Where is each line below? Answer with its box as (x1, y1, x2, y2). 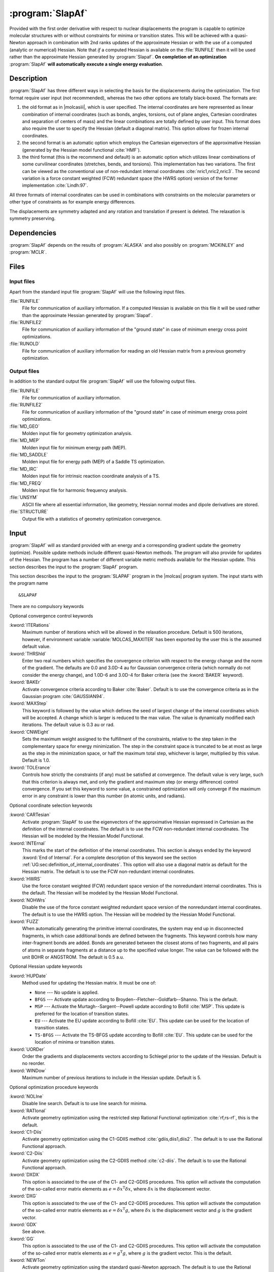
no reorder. (22, 1060, 46, 1066)
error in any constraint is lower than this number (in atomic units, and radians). (22, 793, 186, 799)
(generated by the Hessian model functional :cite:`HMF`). (22, 147, 142, 153)
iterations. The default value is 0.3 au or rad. (22, 721, 115, 728)
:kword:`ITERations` (9, 622, 51, 628)
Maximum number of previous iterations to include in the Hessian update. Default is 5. (22, 1075, 201, 1081)
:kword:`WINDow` (9, 1067, 47, 1074)
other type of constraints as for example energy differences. (9, 199, 135, 205)
